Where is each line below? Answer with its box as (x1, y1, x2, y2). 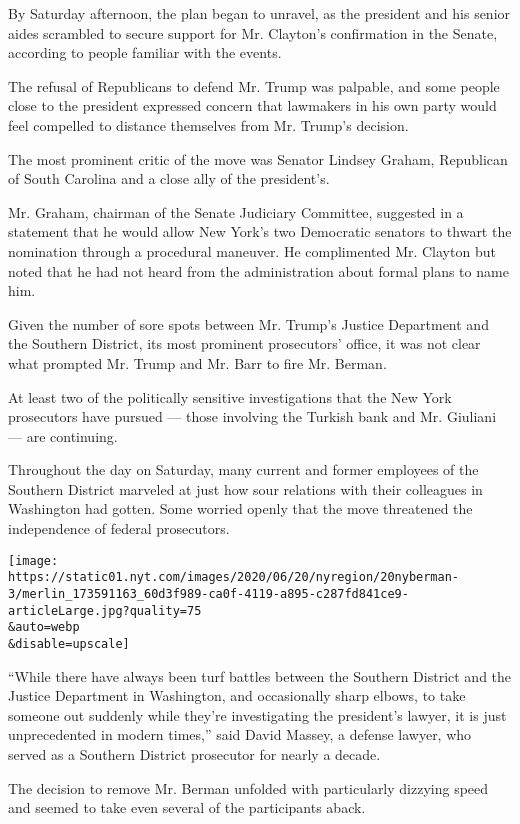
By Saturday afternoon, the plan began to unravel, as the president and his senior (8, 3, 511, 23)
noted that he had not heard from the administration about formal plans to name (8, 260, 509, 281)
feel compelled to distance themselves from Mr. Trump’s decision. (8, 114, 409, 135)
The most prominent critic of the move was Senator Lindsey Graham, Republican (8, 148, 508, 169)
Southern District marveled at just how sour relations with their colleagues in (8, 478, 483, 499)
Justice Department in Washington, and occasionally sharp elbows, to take (8, 685, 466, 706)
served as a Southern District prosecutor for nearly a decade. (8, 743, 381, 764)
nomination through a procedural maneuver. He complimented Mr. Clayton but (8, 240, 496, 261)
